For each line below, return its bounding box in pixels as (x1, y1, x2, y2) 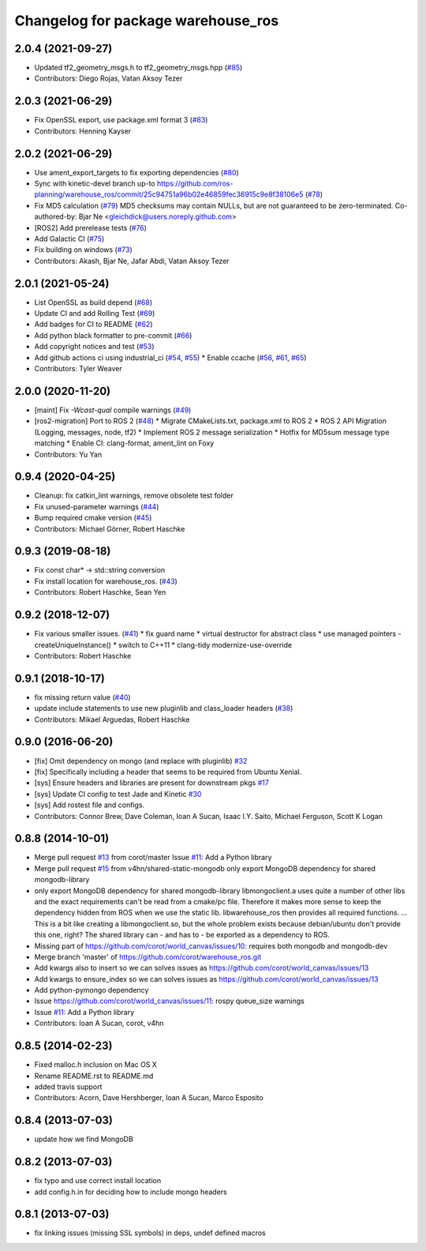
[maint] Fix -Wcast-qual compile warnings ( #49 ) (34, 405, 192, 415)
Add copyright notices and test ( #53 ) (34, 342, 155, 351)
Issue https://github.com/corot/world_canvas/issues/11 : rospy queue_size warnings (34, 996, 305, 1006)
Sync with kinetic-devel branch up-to (34, 178, 155, 189)
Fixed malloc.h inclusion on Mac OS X (34, 1060, 158, 1069)
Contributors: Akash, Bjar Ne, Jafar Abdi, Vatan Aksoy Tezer (34, 256, 230, 265)
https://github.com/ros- (156, 178, 234, 189)
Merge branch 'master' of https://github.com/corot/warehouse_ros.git (34, 952, 262, 961)
